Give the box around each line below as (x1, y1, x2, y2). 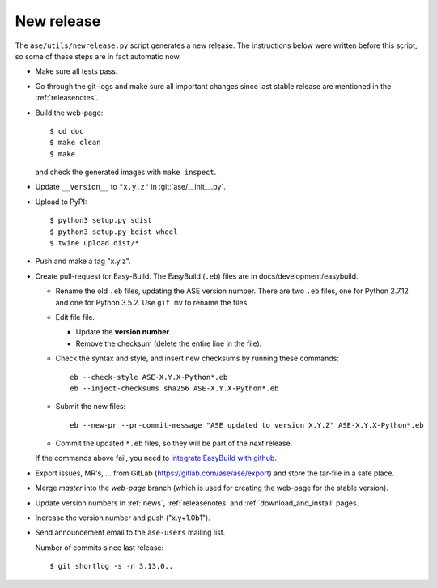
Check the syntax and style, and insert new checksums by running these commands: (55, 353, 339, 364)
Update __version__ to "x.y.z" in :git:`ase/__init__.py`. (35, 182, 226, 192)
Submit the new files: (55, 402, 126, 411)
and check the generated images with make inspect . (35, 167, 217, 177)
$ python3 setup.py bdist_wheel (49, 227, 178, 236)
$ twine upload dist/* (49, 239, 140, 248)
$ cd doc (49, 126, 84, 135)
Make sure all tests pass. (35, 66, 118, 76)
